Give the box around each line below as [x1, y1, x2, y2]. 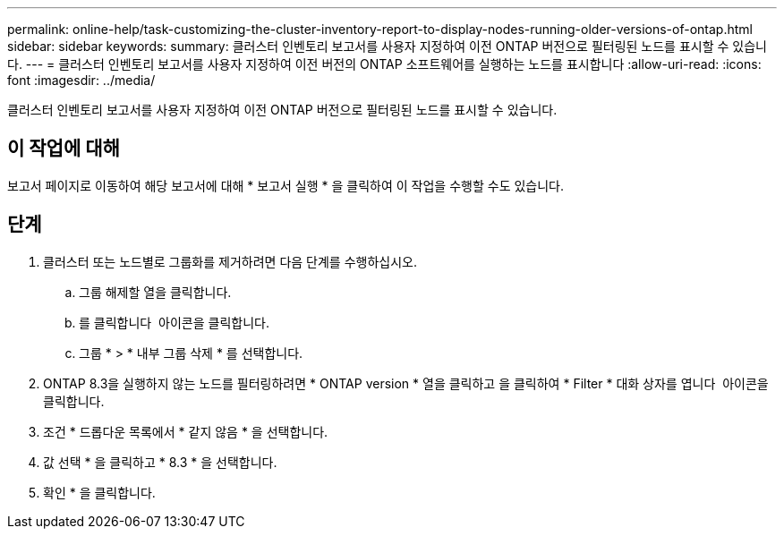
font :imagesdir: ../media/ [7, 72, 156, 88]
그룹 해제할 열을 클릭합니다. [79, 284, 232, 300]
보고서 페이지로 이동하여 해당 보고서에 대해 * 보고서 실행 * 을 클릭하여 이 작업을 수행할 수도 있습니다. [7, 177, 565, 193]
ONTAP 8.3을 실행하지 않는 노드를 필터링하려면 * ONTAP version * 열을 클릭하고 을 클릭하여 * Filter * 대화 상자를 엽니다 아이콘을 [43, 375, 769, 391]
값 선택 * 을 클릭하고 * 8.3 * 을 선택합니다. [43, 454, 277, 470]
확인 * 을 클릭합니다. [43, 484, 156, 500]
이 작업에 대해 [7, 137, 120, 160]
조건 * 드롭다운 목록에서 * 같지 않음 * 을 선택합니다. [43, 423, 328, 439]
